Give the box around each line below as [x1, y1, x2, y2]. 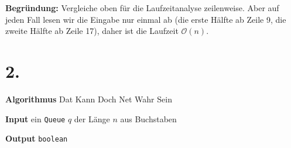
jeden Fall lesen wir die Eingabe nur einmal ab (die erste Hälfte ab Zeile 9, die [5, 13, 286, 25]
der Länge [74, 112, 110, 125]
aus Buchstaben [120, 112, 177, 125]
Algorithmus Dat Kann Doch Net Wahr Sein [5, 92, 172, 105]
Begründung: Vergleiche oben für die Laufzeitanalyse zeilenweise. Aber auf [5, 2, 279, 13]
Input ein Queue [5, 112, 66, 125]
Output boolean [5, 132, 68, 144]
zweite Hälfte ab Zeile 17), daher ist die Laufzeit [5, 25, 179, 37]
